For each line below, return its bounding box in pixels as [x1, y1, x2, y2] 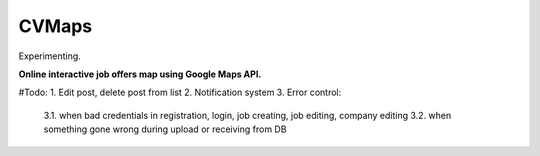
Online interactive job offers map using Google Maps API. [18, 68, 262, 80]
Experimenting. [18, 50, 82, 62]
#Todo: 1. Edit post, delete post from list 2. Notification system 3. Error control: [18, 86, 342, 99]
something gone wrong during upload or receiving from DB [43, 123, 287, 135]
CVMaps [18, 15, 93, 37]
